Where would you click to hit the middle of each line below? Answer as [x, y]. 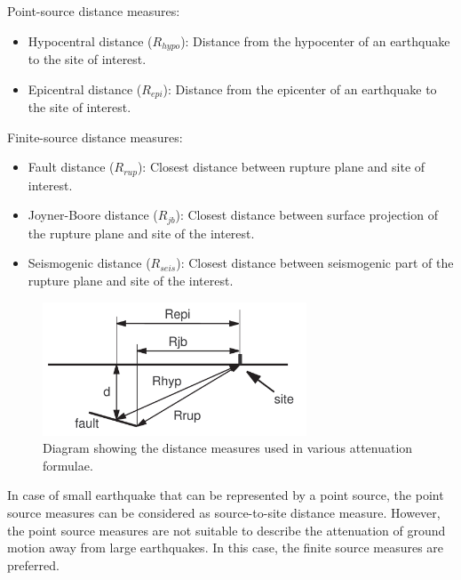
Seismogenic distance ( [89, 263]
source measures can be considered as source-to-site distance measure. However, [224, 513]
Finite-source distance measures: [95, 137]
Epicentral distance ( [85, 89]
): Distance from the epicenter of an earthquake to [300, 89]
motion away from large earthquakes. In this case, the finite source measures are [226, 548]
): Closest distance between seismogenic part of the [315, 263]
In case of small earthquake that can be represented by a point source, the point [226, 495]
